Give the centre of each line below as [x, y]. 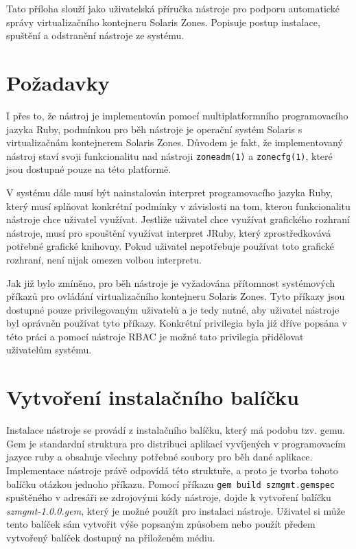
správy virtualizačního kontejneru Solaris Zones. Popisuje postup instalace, [163, 22]
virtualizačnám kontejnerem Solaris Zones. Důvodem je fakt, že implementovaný [175, 142]
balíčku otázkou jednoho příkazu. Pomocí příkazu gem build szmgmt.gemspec [170, 483]
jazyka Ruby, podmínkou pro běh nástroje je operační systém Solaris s [154, 129]
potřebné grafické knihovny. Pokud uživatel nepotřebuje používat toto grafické [170, 246]
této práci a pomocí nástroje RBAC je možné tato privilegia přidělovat [155, 336]
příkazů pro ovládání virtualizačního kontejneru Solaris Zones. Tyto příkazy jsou [176, 296]
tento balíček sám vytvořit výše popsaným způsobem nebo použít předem [161, 524]
